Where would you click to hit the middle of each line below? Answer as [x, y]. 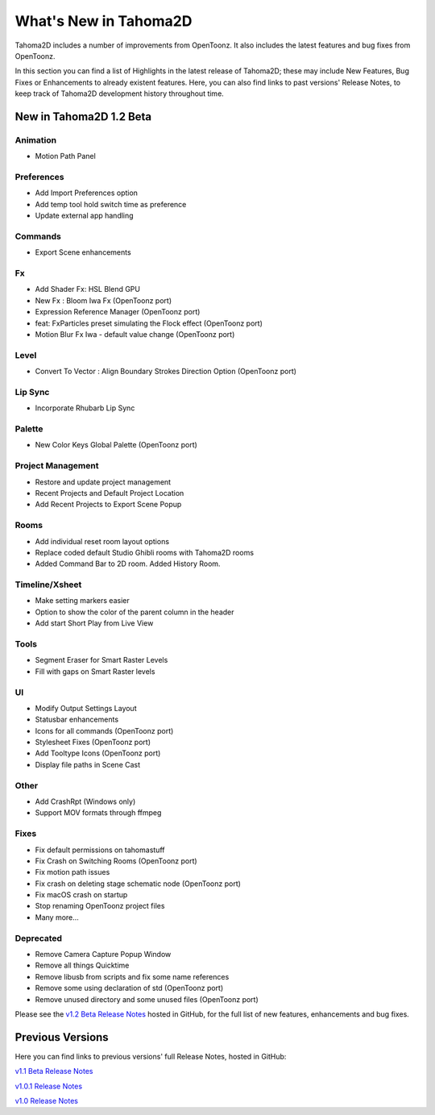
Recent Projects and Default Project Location [110, 493]
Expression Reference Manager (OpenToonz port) [118, 312]
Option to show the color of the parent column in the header [135, 612]
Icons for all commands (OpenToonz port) [104, 730]
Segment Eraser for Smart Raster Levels [101, 660]
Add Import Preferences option [87, 193]
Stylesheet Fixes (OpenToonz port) [93, 743]
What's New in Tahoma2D [104, 21]
